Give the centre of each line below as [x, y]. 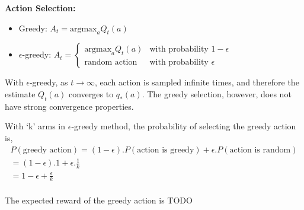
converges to [91, 93]
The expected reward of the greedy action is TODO [99, 200]
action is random [260, 150]
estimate [20, 93]
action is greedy [166, 150]
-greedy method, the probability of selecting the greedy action [184, 126]
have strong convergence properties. [69, 106]
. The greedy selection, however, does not [217, 93]
